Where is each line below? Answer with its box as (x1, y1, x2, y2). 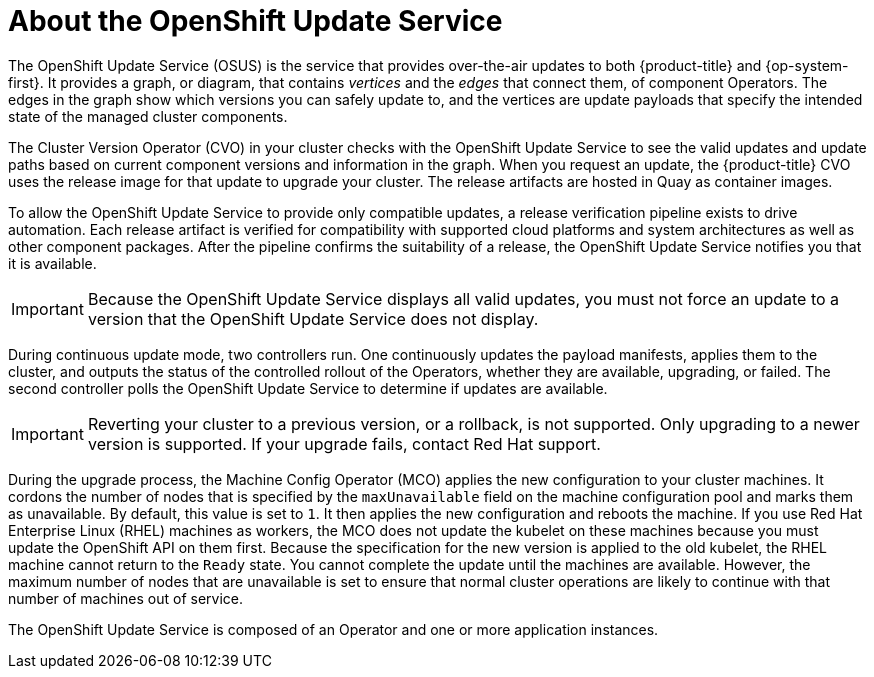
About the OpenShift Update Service (8, 4, 503, 38)
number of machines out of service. (8, 589, 244, 607)
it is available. (8, 254, 97, 272)
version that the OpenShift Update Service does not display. (87, 308, 539, 329)
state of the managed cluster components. (8, 107, 288, 125)
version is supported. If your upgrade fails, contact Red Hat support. (87, 433, 601, 454)
